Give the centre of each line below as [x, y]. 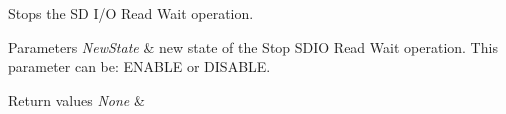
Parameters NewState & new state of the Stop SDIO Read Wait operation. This [253, 46]
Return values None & [76, 99]
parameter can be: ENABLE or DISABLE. [139, 66]
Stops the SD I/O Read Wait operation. [131, 13]
